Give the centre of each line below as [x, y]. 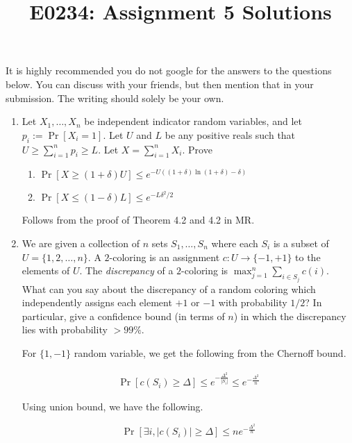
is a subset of [301, 243]
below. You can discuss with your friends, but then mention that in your [160, 84]
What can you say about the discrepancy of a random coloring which [169, 289]
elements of [46, 270]
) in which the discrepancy [290, 316]
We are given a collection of [81, 243]
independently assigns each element [97, 302]
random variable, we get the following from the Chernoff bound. [210, 352]
